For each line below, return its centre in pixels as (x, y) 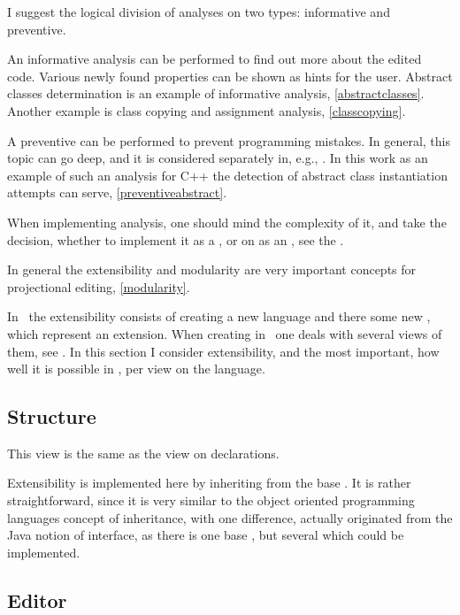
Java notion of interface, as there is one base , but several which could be (206, 535)
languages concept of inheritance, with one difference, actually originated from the (230, 517)
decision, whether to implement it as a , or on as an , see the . (176, 239)
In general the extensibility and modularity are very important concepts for (212, 269)
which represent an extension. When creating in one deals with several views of (225, 333)
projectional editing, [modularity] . (99, 286)
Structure (52, 416)
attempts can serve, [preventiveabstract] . (117, 192)
